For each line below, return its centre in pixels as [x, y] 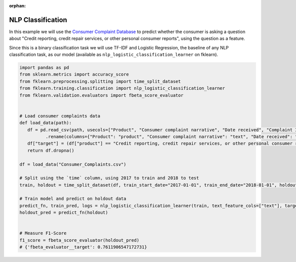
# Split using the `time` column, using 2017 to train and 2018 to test [109, 178]
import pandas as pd [44, 68]
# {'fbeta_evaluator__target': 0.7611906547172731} [83, 247]
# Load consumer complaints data [60, 116]
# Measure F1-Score [43, 233]
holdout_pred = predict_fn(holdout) [64, 213]
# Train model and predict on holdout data [73, 199]
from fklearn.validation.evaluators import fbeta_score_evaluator [101, 95]
